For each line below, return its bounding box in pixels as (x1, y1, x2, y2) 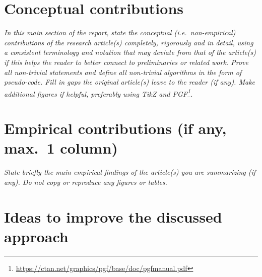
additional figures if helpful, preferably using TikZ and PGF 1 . (4, 87, 193, 99)
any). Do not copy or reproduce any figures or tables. (4, 176, 167, 187)
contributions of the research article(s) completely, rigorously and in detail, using (4, 37, 253, 47)
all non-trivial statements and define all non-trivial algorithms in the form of (4, 66, 242, 77)
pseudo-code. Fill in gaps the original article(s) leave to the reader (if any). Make (4, 77, 255, 87)
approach (4, 226, 69, 246)
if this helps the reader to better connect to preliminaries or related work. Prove (4, 56, 248, 67)
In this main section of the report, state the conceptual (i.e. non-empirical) (4, 27, 236, 38)
